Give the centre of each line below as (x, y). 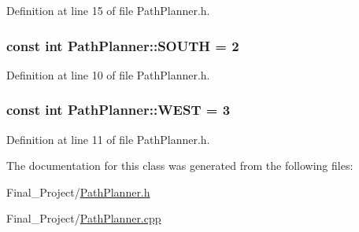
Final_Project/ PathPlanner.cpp (84, 218)
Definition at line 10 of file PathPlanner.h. (108, 74)
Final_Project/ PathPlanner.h (78, 191)
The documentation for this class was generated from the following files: (180, 166)
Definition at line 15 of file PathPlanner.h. (108, 10)
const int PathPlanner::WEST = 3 (118, 110)
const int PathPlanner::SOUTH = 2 (123, 45)
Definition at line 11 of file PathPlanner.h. (108, 139)
